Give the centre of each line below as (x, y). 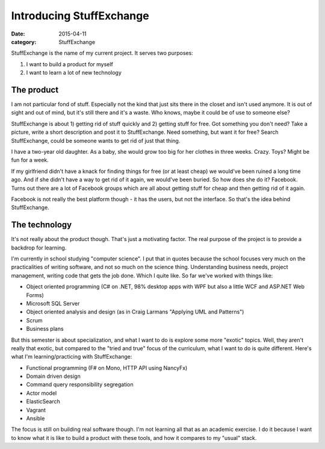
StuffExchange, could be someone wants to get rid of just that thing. (96, 140)
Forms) (35, 295)
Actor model (42, 393)
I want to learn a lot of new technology (74, 73)
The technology (42, 225)
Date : (18, 34)
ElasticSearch (43, 401)
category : (24, 42)
